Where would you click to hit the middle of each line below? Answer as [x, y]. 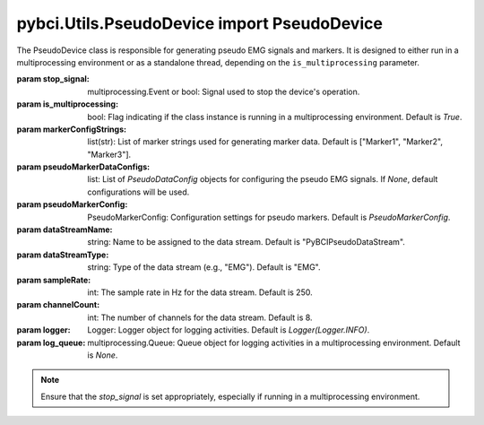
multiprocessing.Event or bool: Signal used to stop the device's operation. [224, 91]
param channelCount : [58, 305]
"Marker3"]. [109, 154]
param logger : [43, 330]
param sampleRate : [54, 280]
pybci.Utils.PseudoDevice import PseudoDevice [199, 23]
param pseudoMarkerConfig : [72, 204]
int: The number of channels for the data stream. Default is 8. [200, 317]
